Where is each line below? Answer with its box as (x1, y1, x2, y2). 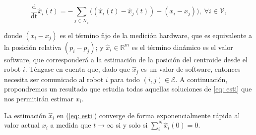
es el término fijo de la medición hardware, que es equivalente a (60, 30, 253, 40)
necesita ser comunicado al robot (4, 74, 104, 84)
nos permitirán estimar (4, 93, 73, 103)
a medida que (50, 120, 91, 130)
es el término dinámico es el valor (131, 42, 233, 52)
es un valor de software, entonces (141, 64, 241, 74)
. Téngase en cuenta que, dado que (25, 64, 130, 74)
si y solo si (116, 120, 148, 130)
